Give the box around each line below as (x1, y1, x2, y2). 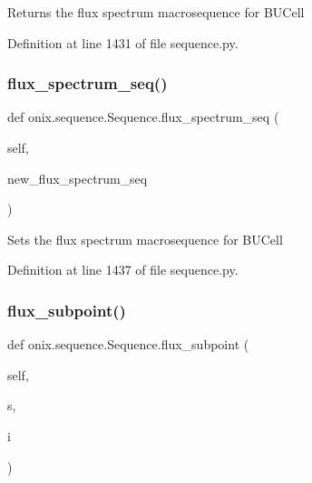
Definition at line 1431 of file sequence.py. (7, 33, 239, 52)
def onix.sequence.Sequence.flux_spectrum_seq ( (7, 107, 279, 126)
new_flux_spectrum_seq (7, 168, 148, 187)
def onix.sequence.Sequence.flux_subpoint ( (7, 335, 249, 354)
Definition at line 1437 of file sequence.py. (7, 260, 239, 279)
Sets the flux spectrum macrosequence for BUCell (7, 229, 283, 248)
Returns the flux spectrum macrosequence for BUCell (7, 3, 305, 21)
